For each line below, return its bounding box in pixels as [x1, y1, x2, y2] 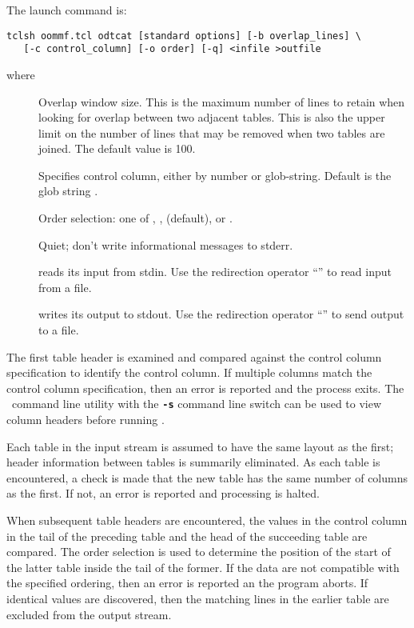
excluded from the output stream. [6, 606, 172, 622]
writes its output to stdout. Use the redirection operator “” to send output [38, 306, 404, 322]
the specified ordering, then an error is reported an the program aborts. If [6, 574, 368, 591]
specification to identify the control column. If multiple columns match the [6, 364, 372, 381]
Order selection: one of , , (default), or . [38, 210, 233, 226]
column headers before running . [6, 411, 165, 428]
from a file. [38, 278, 92, 295]
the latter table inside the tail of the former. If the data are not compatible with [6, 558, 400, 575]
